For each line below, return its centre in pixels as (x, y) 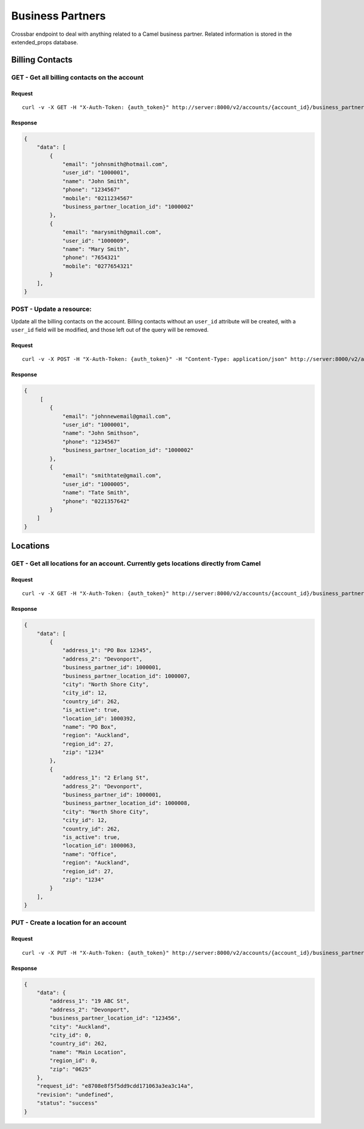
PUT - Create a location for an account (69, 923)
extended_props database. (45, 42)
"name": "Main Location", (88, 1052)
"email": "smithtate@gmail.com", (112, 476)
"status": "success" (67, 1103)
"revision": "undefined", (75, 1094)
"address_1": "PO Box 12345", (107, 650)
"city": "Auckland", (80, 1026)
